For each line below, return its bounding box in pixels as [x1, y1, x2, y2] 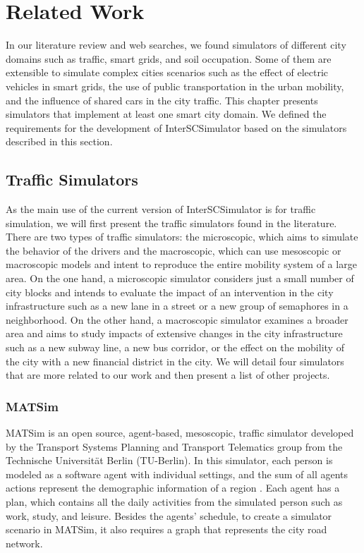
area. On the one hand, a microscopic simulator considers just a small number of [6, 271, 354, 286]
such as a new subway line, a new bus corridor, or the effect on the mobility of [6, 340, 344, 355]
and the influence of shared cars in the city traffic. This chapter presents [6, 92, 318, 107]
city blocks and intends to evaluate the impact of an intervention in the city [6, 284, 334, 299]
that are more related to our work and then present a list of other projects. [6, 367, 330, 382]
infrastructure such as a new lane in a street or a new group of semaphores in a [6, 298, 348, 313]
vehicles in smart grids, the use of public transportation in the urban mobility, [6, 78, 344, 93]
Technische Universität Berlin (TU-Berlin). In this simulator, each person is [6, 453, 333, 468]
